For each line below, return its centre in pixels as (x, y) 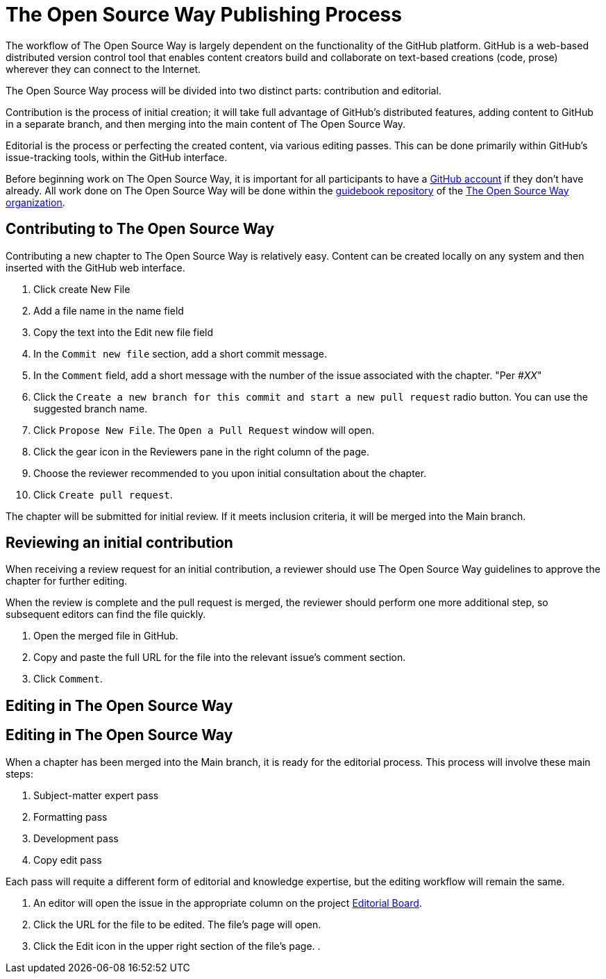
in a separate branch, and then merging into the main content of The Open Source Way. (206, 124)
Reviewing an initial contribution (119, 543)
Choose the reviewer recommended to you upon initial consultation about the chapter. (230, 473)
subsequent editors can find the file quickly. (106, 614)
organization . (35, 202)
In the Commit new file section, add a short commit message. (180, 353)
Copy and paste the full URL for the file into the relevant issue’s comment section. (220, 658)
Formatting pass (70, 817)
